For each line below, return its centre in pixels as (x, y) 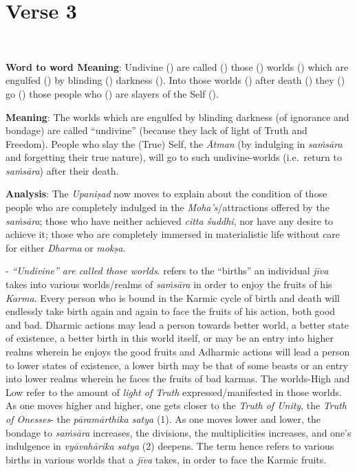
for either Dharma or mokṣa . (66, 247)
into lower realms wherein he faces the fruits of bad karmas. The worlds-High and (178, 379)
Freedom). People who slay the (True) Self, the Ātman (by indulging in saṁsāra (174, 143)
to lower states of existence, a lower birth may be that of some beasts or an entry (177, 365)
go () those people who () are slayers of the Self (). (112, 93)
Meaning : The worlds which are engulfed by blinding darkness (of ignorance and (177, 117)
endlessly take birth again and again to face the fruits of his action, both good (171, 311)
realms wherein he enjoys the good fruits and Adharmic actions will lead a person (178, 351)
